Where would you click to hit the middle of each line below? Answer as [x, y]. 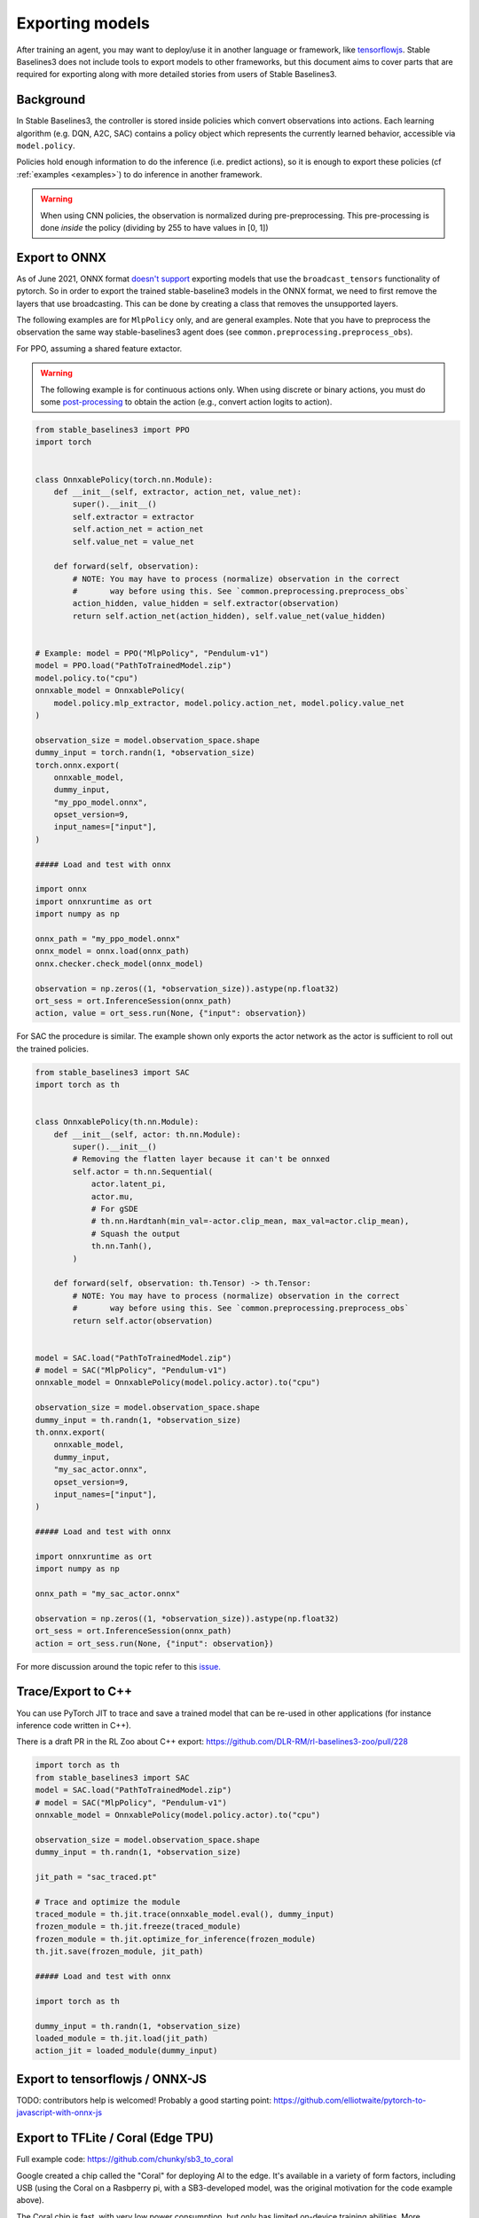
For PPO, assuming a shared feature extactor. [99, 348]
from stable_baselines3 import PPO [112, 429]
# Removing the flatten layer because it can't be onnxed [201, 1159]
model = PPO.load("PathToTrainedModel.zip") [133, 666]
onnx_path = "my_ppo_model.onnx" [108, 939]
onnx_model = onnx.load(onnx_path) [112, 951]
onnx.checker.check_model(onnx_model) [119, 963]
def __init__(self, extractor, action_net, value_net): [178, 492]
